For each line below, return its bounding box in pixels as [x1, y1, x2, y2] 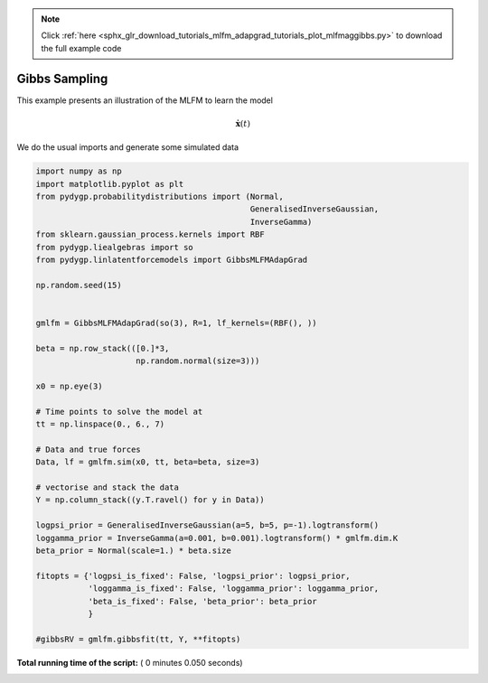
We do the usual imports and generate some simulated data [16, 142, 239, 153]
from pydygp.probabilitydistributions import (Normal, [35, 192, 284, 202]
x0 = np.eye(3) [35, 380, 103, 391]
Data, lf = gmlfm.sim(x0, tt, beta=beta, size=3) [35, 457, 260, 467]
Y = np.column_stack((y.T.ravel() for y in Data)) [35, 495, 266, 505]
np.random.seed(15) [35, 280, 122, 290]
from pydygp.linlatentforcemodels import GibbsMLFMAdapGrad [35, 254, 308, 265]
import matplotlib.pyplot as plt [35, 179, 184, 189]
